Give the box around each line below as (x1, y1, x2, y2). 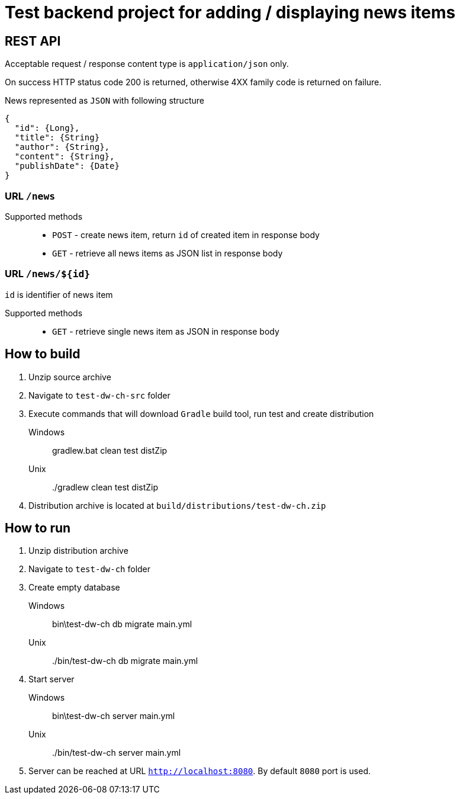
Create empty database (28, 582, 120, 593)
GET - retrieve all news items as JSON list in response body (52, 248, 283, 258)
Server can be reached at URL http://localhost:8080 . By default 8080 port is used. (28, 766, 371, 776)
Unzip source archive (28, 371, 111, 382)
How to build (5, 346, 81, 362)
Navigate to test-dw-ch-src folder (28, 390, 171, 400)
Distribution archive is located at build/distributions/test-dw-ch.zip (28, 500, 326, 511)
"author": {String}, (14, 142, 110, 152)
